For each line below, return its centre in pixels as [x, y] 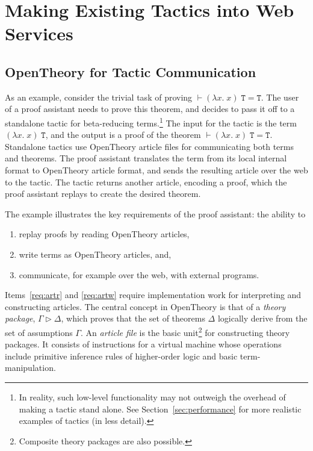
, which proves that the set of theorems [133, 318]
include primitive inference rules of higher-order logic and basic [121, 356]
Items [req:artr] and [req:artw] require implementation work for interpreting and [153, 295]
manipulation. [30, 368]
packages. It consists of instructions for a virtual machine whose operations [143, 344]
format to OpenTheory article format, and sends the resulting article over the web [156, 170]
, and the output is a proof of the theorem [123, 135]
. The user [280, 97]
